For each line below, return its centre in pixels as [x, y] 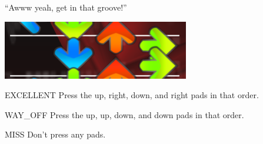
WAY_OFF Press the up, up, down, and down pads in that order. [124, 114]
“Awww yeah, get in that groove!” [66, 7]
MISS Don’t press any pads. [55, 134]
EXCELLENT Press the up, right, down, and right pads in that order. [132, 95]
